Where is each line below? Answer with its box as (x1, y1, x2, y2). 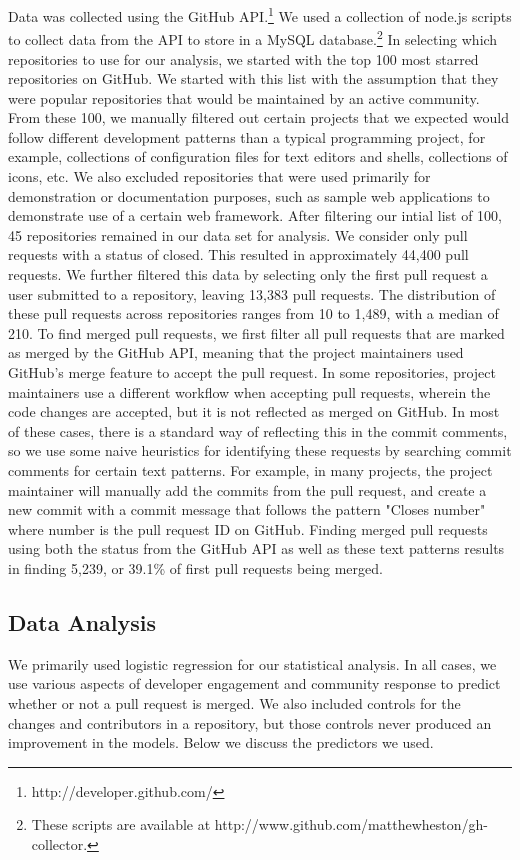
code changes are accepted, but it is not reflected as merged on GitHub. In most (8, 401, 500, 422)
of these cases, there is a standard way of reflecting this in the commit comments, (8, 420, 508, 441)
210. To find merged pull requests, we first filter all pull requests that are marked (8, 322, 505, 343)
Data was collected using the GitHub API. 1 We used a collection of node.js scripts (8, 3, 512, 26)
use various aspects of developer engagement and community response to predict (8, 673, 501, 694)
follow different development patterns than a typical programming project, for (8, 126, 486, 147)
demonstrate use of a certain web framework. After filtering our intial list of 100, (8, 205, 503, 226)
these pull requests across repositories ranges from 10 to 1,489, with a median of (8, 303, 499, 324)
